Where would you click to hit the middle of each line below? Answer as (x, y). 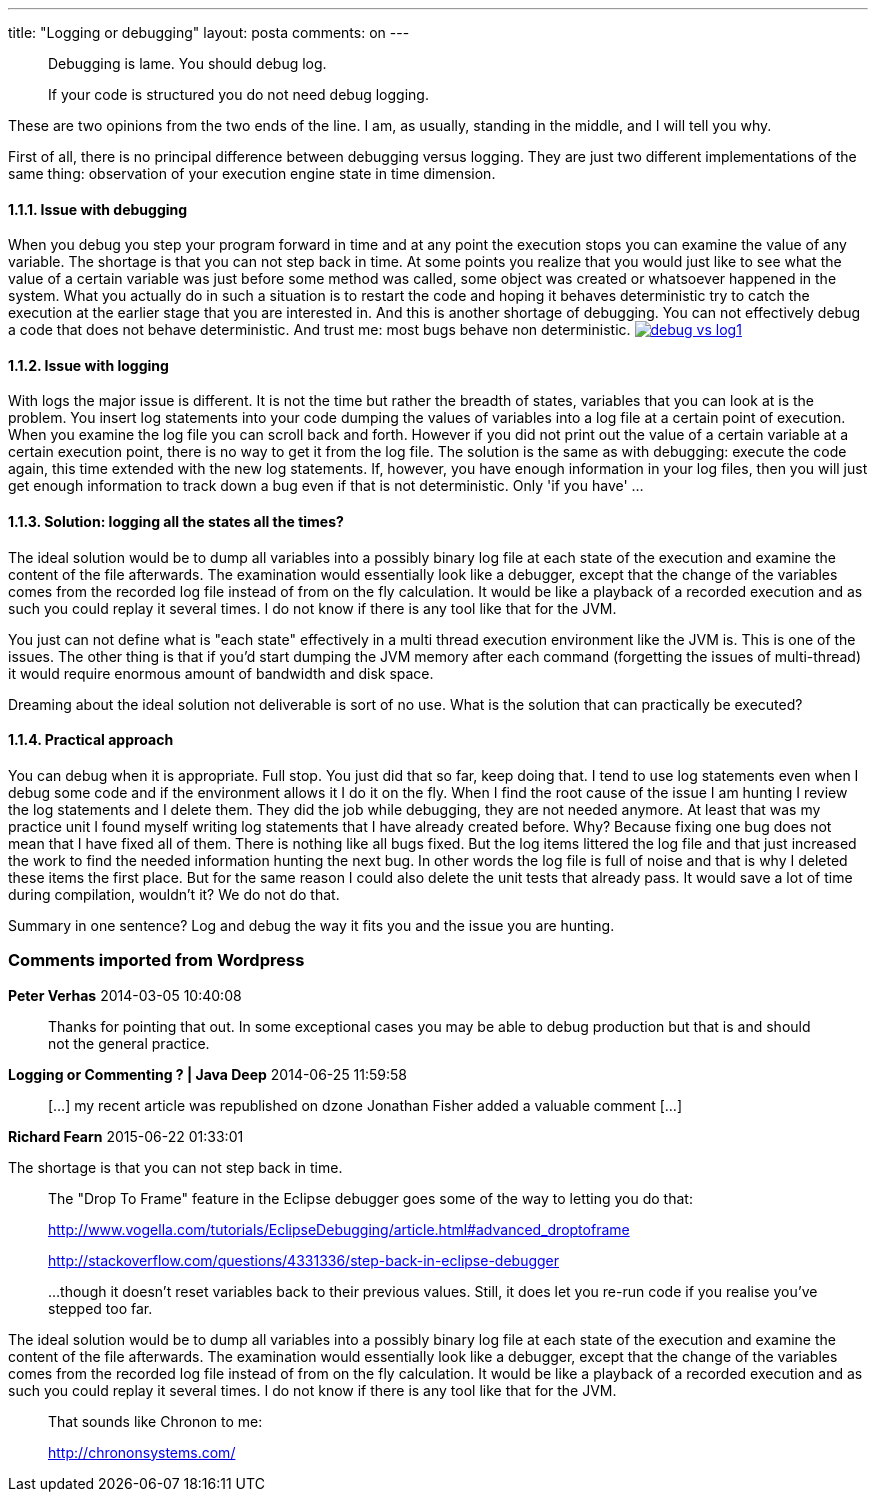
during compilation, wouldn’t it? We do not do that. (174, 894)
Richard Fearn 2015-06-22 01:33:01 (126, 1136)
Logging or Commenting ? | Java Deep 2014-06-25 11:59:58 (208, 1074)
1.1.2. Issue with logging (88, 365)
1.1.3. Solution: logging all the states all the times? (176, 522)
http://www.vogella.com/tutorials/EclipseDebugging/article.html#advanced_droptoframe (339, 1229)
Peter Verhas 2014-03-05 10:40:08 (125, 995)
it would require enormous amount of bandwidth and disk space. (221, 673)
